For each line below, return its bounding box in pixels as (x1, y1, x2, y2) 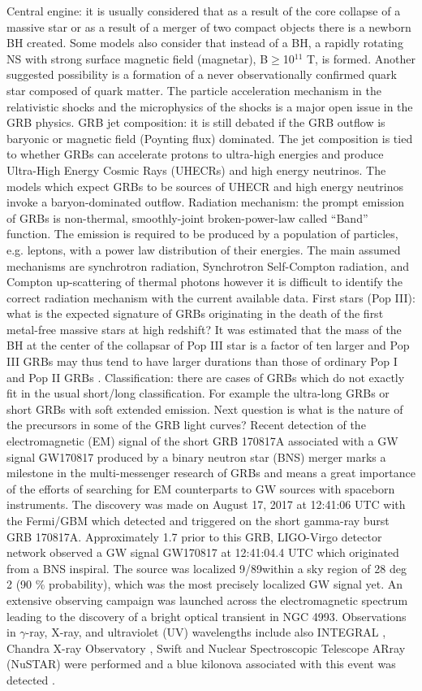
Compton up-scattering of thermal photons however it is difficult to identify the (6, 273, 403, 290)
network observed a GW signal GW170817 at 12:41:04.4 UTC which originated (6, 544, 399, 561)
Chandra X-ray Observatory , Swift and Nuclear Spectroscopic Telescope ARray (6, 639, 406, 656)
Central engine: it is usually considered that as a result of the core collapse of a (6, 2, 401, 19)
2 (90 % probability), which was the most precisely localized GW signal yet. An (6, 576, 403, 593)
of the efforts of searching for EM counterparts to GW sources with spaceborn (6, 480, 395, 497)
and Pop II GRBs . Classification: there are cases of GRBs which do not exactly (6, 368, 405, 385)
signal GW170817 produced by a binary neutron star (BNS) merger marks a (6, 448, 386, 465)
